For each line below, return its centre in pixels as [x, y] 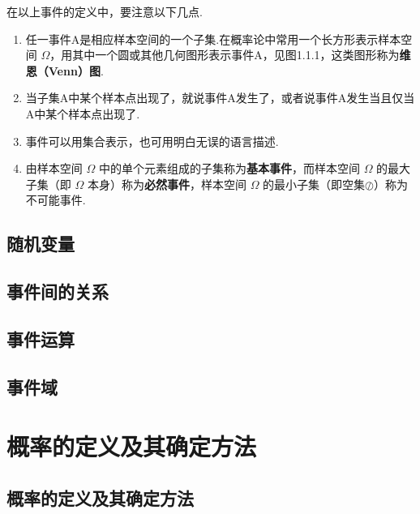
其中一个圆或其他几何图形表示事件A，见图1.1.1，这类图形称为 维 [242, 55]
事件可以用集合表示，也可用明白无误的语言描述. [152, 141]
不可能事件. [56, 200]
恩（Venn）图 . [64, 70]
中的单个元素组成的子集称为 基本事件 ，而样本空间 [229, 168]
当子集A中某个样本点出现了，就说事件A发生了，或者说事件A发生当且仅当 [220, 98]
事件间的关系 [58, 291]
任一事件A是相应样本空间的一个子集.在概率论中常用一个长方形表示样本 [213, 39]
